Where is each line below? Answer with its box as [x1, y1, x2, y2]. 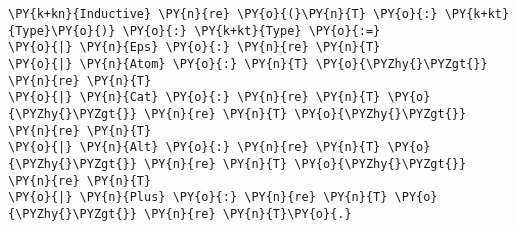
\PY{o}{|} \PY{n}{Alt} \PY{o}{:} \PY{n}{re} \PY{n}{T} [8, 140, 381, 155]
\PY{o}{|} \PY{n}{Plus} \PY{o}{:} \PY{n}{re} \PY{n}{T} [8, 190, 388, 205]
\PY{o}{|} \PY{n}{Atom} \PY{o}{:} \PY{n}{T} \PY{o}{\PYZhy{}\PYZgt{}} [8, 56, 488, 71]
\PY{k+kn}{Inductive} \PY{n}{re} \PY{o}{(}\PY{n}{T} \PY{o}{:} [8, 7, 438, 21]
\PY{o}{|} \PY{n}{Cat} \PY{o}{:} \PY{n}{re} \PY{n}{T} [8, 90, 381, 105]
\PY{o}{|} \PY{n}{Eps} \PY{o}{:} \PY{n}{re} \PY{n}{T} [8, 40, 381, 55]
